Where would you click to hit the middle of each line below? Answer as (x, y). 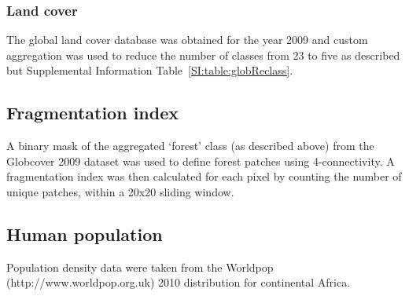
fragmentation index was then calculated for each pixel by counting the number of (204, 176)
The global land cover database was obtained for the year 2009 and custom (187, 40)
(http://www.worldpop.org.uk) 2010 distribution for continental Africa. (179, 282)
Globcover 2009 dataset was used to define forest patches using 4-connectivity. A (201, 161)
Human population (85, 234)
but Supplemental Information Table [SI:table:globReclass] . (150, 70)
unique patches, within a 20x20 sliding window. (120, 191)
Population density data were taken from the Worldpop (140, 267)
